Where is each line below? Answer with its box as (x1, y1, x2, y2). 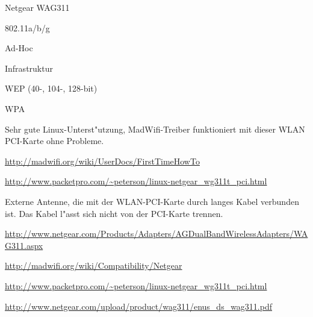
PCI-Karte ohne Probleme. (5, 134, 104, 147)
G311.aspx (5, 239, 43, 251)
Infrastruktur (5, 61, 53, 74)
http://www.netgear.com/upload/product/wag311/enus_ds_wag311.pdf (5, 300, 273, 312)
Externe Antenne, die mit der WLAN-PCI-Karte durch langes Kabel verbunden (5, 195, 299, 207)
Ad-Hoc (5, 42, 33, 54)
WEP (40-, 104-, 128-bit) (5, 82, 98, 95)
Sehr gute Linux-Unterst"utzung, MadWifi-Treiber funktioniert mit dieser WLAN (5, 122, 305, 135)
